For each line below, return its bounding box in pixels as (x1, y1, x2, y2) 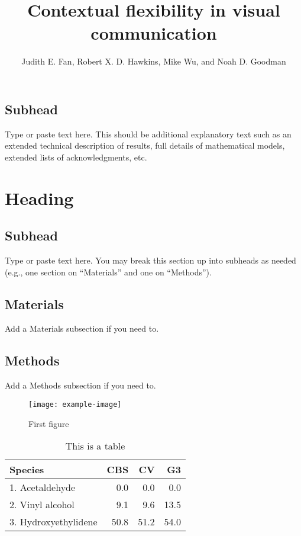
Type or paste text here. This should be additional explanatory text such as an (5, 127, 292, 140)
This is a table (65, 439, 125, 453)
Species (9, 463, 44, 477)
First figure (28, 417, 69, 429)
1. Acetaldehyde (9, 480, 76, 495)
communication (90, 21, 217, 45)
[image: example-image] (28, 400, 122, 409)
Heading (5, 185, 74, 210)
